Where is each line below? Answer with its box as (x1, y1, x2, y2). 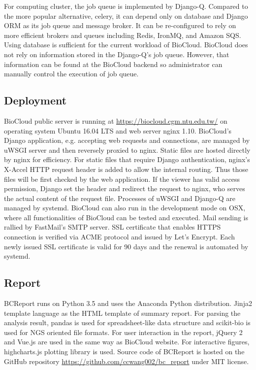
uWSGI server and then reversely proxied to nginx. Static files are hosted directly (4, 144, 251, 155)
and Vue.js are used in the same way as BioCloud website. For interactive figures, (4, 336, 250, 347)
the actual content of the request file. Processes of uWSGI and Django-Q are (4, 193, 235, 203)
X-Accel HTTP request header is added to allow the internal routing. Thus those (4, 164, 249, 174)
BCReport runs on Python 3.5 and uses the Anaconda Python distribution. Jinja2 (4, 298, 252, 308)
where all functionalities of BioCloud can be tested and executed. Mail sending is (4, 212, 248, 222)
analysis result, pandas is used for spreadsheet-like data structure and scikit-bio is (4, 317, 251, 328)
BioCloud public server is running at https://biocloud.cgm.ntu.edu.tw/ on (4, 115, 227, 126)
